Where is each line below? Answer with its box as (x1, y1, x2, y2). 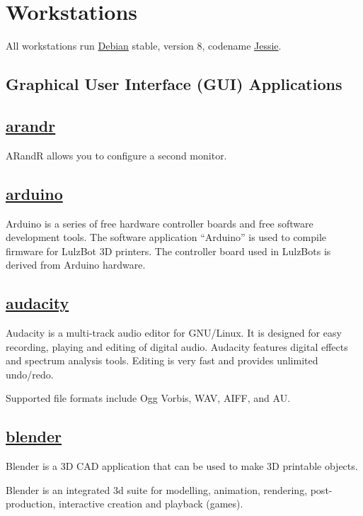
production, (6, 496, 56, 511)
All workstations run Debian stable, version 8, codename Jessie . (6, 38, 282, 53)
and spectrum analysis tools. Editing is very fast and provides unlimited (6, 353, 318, 368)
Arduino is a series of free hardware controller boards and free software (6, 215, 313, 230)
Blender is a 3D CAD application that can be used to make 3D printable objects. (6, 459, 358, 473)
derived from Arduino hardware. (6, 257, 146, 272)
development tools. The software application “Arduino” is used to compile (6, 230, 327, 245)
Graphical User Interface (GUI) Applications (6, 73, 342, 95)
